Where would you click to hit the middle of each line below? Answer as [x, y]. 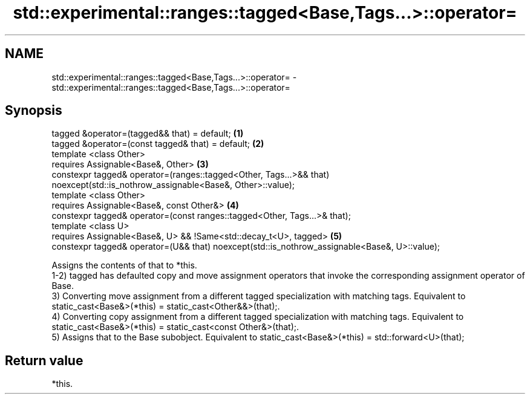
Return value [44, 360]
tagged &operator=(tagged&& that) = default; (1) [148, 134]
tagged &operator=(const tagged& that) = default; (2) [158, 144]
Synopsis [34, 111]
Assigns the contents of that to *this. [124, 265]
